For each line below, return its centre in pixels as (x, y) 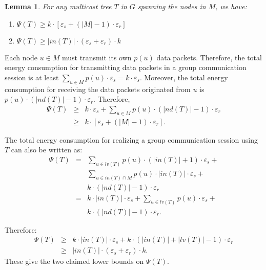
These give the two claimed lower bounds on (74, 261)
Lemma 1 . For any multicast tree (58, 6)
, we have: (231, 6)
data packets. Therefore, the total (209, 57)
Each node (21, 57)
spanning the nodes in (172, 6)
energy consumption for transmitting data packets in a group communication (126, 67)
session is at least (32, 77)
